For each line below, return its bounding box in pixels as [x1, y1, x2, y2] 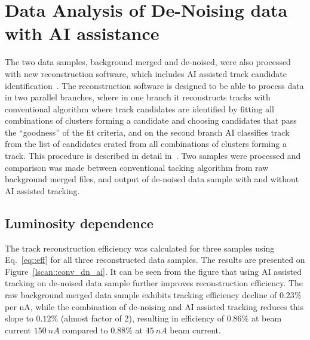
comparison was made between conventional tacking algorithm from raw [5, 161, 269, 173]
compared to [62, 323, 108, 336]
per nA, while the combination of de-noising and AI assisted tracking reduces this [5, 300, 303, 313]
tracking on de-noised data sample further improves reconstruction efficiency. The [5, 277, 303, 289]
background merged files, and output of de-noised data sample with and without [5, 173, 299, 185]
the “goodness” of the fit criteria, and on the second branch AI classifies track [5, 125, 290, 138]
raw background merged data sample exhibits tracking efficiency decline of [5, 289, 277, 301]
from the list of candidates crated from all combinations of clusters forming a [5, 137, 287, 150]
